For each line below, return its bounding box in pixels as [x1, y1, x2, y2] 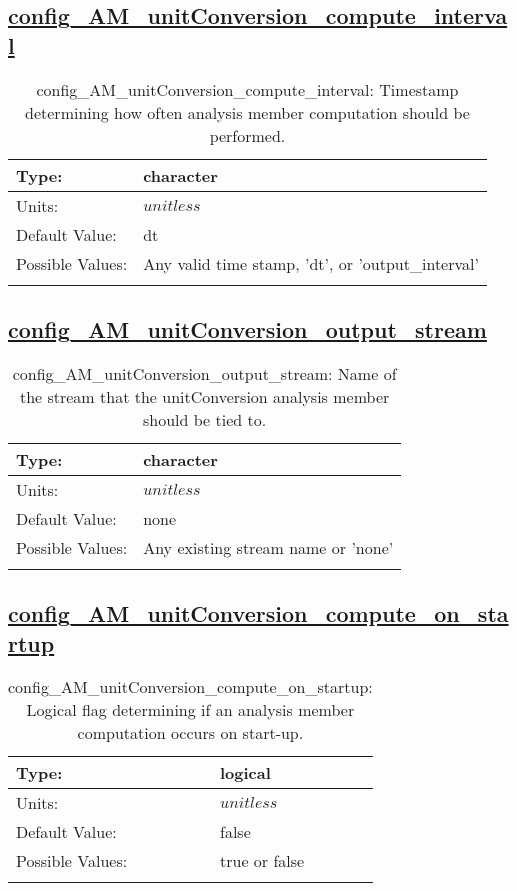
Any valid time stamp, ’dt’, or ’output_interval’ [143, 251, 479, 275]
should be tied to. [142, 407, 267, 431]
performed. [209, 123, 286, 147]
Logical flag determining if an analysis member [26, 698, 355, 722]
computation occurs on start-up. [77, 721, 304, 745]
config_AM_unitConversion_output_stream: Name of [12, 361, 397, 385]
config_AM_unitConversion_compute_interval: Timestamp [36, 77, 459, 101]
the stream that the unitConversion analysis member [19, 384, 390, 408]
